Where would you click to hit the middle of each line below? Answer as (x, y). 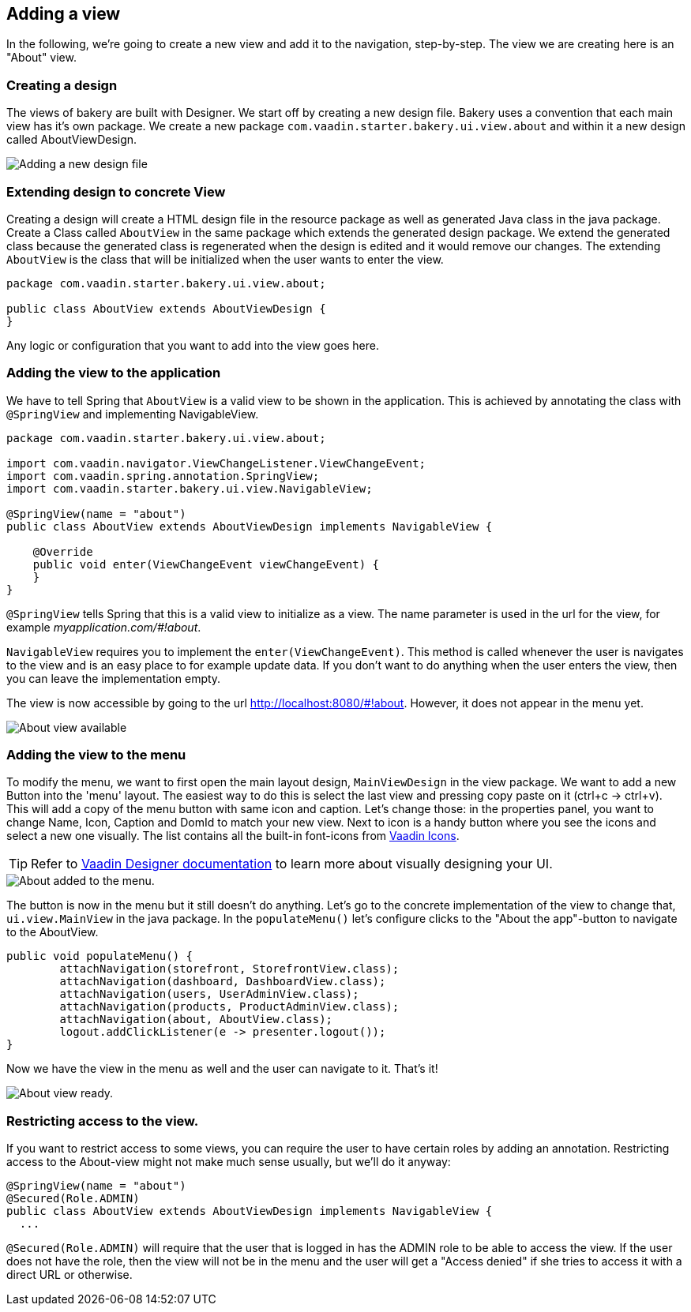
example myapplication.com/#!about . (104, 627)
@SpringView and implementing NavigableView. (133, 414)
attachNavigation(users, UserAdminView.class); (209, 994)
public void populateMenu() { (100, 956)
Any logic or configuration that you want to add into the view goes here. (193, 345)
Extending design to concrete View (116, 191)
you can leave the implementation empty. (114, 678)
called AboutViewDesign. (72, 140)
